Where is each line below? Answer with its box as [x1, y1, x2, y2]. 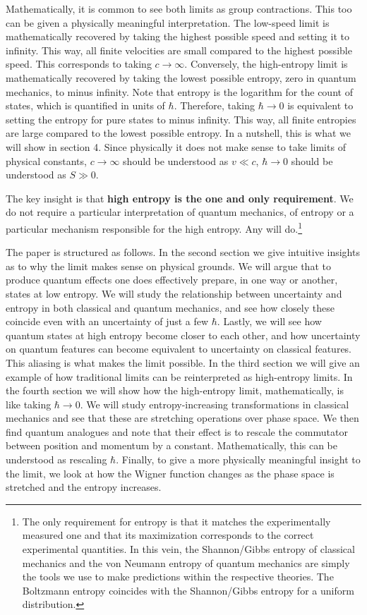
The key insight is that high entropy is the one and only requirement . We [6, 190, 354, 205]
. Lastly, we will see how [217, 314, 322, 329]
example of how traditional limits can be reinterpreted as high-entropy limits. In [6, 369, 353, 384]
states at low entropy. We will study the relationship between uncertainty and [6, 286, 342, 300]
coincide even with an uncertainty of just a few [6, 314, 209, 329]
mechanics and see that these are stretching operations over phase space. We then [6, 410, 359, 425]
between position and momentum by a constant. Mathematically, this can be [6, 438, 338, 453]
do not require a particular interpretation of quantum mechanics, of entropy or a [6, 205, 354, 219]
